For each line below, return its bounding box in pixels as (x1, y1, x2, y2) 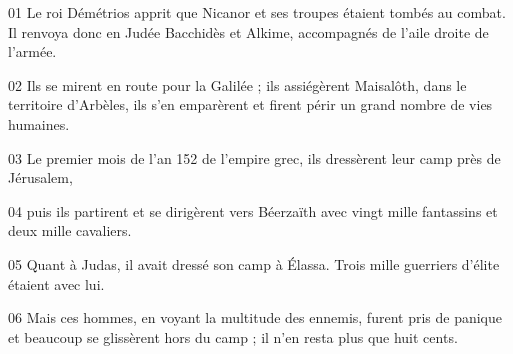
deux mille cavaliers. (8, 220, 132, 241)
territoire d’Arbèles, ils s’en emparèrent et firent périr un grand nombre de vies (8, 94, 493, 115)
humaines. (8, 113, 70, 134)
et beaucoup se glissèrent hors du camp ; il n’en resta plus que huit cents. (8, 326, 458, 347)
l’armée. (8, 41, 57, 62)
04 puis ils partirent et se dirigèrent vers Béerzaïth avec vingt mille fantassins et (8, 200, 498, 221)
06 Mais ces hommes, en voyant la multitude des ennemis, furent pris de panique (8, 307, 503, 328)
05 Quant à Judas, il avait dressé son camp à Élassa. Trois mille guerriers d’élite (8, 253, 500, 274)
